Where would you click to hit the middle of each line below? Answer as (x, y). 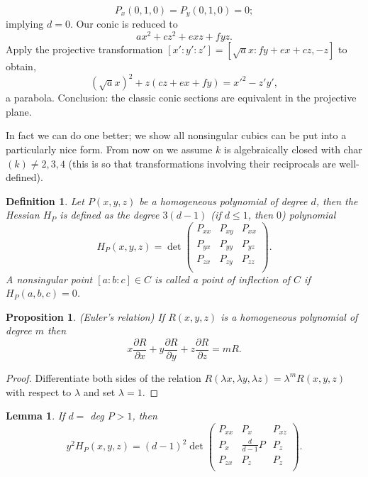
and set (99, 391)
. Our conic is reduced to (124, 24)
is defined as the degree (110, 215)
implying (25, 24)
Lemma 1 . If (35, 416)
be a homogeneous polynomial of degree (223, 201)
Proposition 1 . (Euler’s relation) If (85, 316)
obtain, (21, 66)
